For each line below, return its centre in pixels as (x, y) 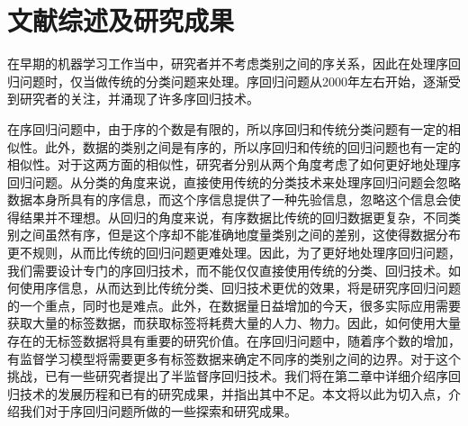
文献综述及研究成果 (121, 20)
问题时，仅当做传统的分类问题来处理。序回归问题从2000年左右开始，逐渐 (234, 81)
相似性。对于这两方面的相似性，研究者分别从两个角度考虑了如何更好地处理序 (234, 164)
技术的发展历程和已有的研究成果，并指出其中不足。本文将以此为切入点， (234, 393)
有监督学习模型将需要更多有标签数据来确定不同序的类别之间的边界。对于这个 (234, 358)
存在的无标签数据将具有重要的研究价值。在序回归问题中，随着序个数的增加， (234, 341)
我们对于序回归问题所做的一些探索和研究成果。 (158, 411)
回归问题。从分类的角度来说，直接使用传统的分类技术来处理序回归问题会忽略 (234, 181)
